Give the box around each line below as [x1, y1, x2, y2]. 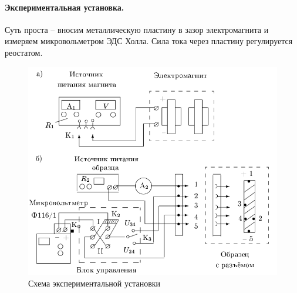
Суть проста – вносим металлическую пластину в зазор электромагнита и [5, 23, 269, 35]
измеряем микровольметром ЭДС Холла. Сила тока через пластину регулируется [5, 35, 293, 47]
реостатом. [5, 46, 43, 58]
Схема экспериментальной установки [28, 277, 161, 289]
